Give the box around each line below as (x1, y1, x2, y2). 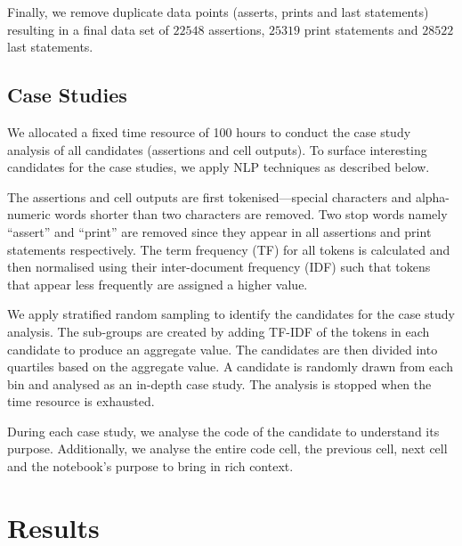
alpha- (415, 187, 450, 206)
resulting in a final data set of (7, 20, 169, 38)
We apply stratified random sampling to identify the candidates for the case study (7, 305, 455, 323)
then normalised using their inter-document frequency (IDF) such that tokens (7, 257, 431, 276)
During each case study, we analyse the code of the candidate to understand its (7, 421, 440, 440)
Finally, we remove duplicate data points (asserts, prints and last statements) (7, 3, 429, 20)
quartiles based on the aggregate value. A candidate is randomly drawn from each (7, 357, 453, 376)
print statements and (304, 20, 418, 38)
